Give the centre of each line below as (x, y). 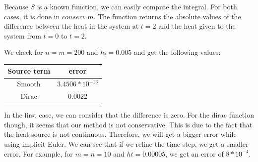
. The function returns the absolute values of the (167, 16)
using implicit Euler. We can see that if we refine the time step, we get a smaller (126, 144)
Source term (29, 71)
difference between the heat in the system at (71, 26)
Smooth (29, 84)
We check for (24, 52)
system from (23, 35)
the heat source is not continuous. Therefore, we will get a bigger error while (120, 134)
